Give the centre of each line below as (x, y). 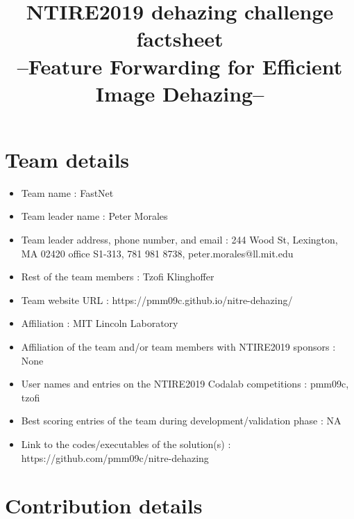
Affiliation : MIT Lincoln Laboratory (100, 323)
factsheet (180, 39)
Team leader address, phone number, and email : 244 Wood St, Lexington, (179, 240)
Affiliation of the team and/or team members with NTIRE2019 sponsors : (178, 347)
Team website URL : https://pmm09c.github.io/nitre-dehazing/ (157, 300)
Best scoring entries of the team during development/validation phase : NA (181, 421)
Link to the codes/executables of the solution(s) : (126, 444)
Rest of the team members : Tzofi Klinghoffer (118, 277)
